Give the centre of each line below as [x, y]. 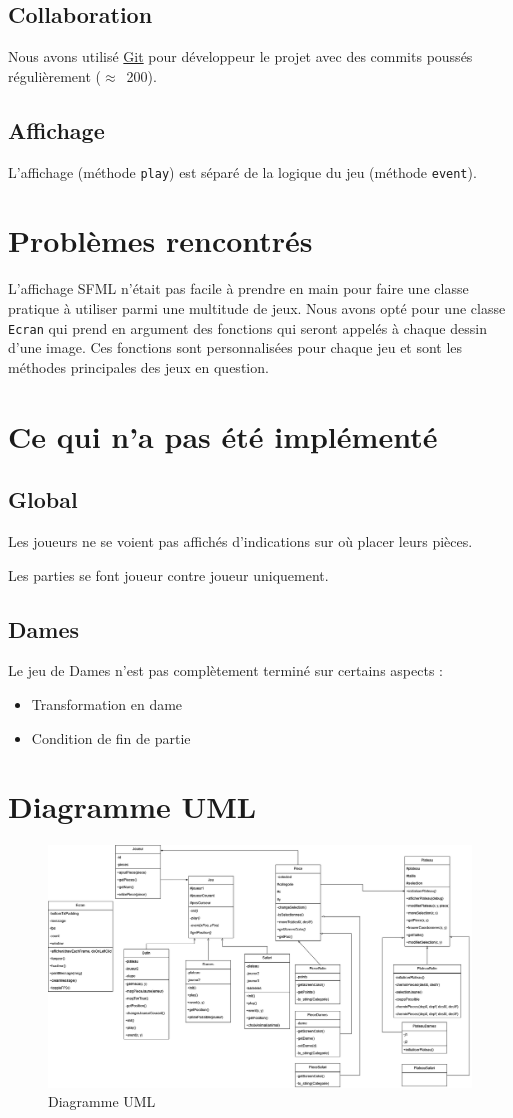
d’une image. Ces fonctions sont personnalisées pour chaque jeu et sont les [235, 347]
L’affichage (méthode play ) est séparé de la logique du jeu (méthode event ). [242, 171]
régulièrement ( [55, 75]
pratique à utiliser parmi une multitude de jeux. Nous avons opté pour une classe [257, 307]
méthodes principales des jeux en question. [138, 366]
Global [43, 499]
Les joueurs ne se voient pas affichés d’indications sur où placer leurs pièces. [240, 540]
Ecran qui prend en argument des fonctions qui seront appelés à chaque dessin [247, 327]
